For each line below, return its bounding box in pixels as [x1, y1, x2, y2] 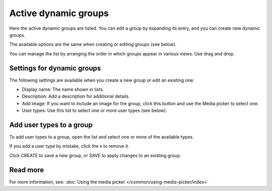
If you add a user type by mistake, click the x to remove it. [9, 143, 129, 149]
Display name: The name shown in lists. [22, 86, 104, 93]
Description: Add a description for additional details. [22, 93, 130, 99]
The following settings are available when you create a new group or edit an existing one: [9, 77, 194, 83]
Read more [9, 165, 44, 174]
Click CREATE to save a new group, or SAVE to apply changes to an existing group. [9, 152, 181, 158]
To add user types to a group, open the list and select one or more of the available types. [9, 134, 194, 140]
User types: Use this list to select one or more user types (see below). [22, 107, 167, 113]
